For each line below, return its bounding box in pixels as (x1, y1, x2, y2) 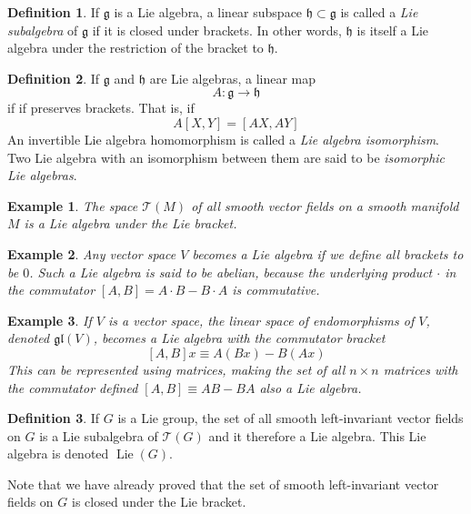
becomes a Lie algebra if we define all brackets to (192, 244, 464, 263)
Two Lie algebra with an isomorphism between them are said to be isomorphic (7, 147, 446, 166)
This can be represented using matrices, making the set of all (7, 359, 346, 378)
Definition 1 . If (7, 3, 100, 21)
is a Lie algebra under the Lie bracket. (24, 214, 237, 233)
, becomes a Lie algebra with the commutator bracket (93, 328, 386, 348)
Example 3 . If (7, 310, 92, 329)
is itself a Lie (356, 20, 429, 39)
